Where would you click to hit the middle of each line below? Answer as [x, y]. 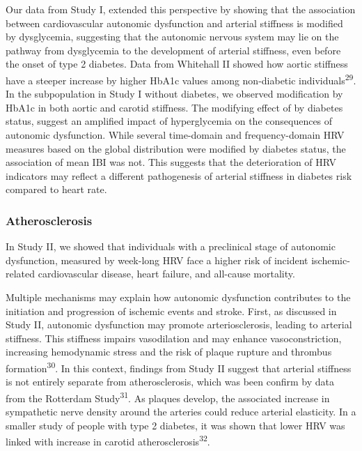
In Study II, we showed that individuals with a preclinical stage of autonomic [171, 246]
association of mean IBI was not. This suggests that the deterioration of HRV [171, 162]
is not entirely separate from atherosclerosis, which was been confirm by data [170, 382]
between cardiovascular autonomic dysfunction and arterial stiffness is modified [174, 23]
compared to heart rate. [56, 189]
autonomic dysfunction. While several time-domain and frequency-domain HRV [175, 135]
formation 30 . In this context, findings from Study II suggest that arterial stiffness [179, 367]
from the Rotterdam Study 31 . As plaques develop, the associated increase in [168, 397]
